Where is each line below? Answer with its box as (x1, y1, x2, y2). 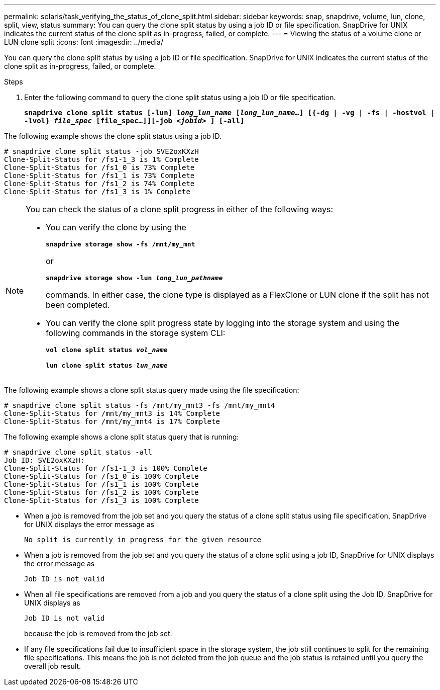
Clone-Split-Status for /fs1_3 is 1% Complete (4, 188, 190, 196)
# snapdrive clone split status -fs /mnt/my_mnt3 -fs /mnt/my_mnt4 (4, 401, 275, 409)
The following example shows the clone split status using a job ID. (4, 132, 222, 140)
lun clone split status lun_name (46, 362, 168, 369)
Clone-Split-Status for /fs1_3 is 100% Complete (4, 496, 199, 504)
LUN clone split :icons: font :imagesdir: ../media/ (4, 38, 163, 46)
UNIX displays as (24, 598, 80, 607)
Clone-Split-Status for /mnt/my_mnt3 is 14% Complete (4, 409, 220, 417)
